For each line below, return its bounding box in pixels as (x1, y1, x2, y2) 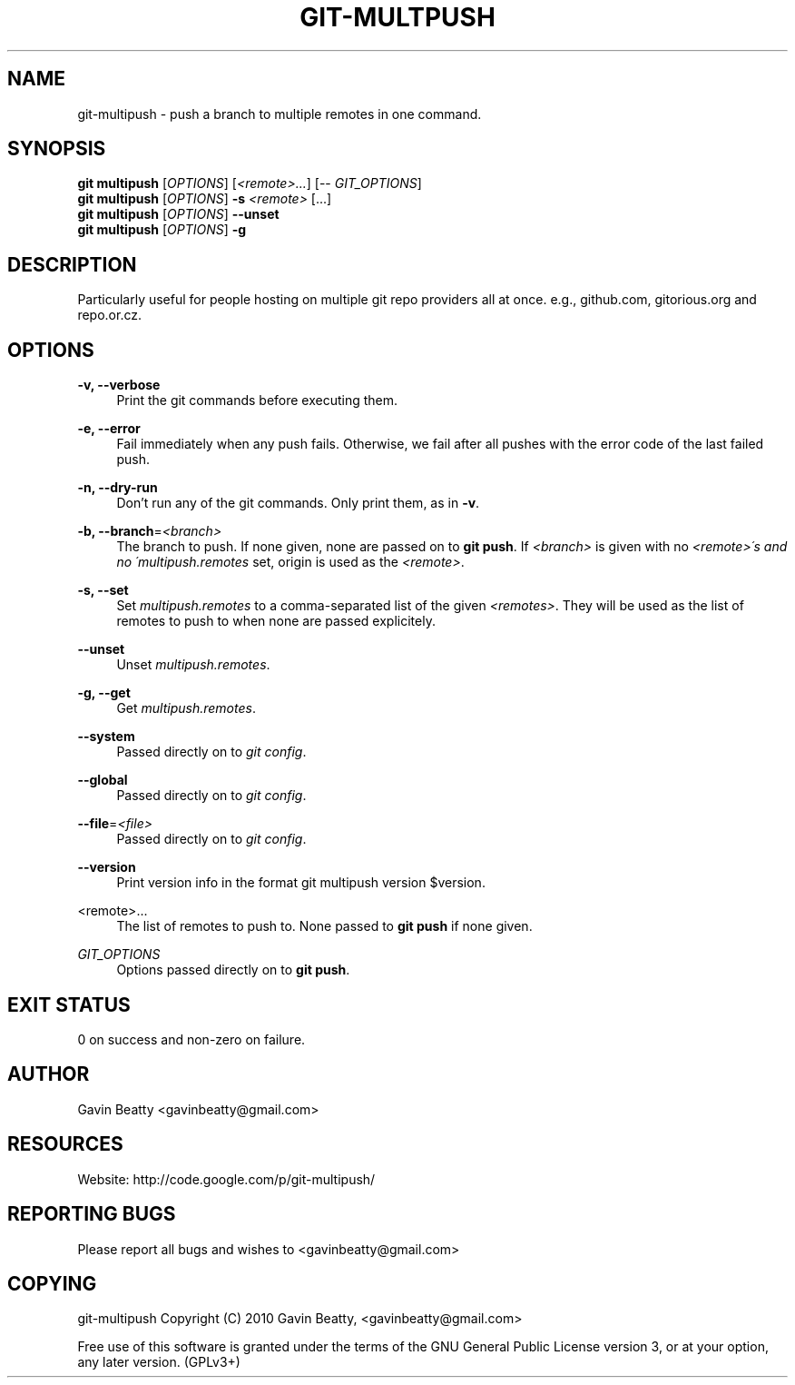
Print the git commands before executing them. (116, 392, 398, 409)
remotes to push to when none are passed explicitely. (116, 613, 436, 629)
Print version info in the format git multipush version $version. (116, 875, 486, 891)
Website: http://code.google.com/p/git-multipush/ (77, 1171, 376, 1187)
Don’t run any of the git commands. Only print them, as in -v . (116, 495, 480, 511)
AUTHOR (7, 1063, 90, 1086)
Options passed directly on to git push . (116, 962, 350, 978)
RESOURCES (7, 1133, 123, 1156)
